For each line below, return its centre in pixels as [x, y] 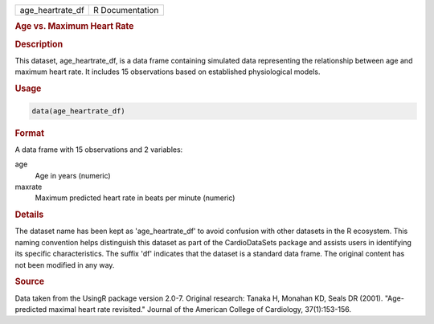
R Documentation [126, 10]
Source [30, 281]
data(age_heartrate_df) [79, 111]
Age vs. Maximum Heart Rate [74, 27]
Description [39, 44]
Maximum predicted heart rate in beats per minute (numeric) [135, 198]
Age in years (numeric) [73, 175]
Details [29, 215]
